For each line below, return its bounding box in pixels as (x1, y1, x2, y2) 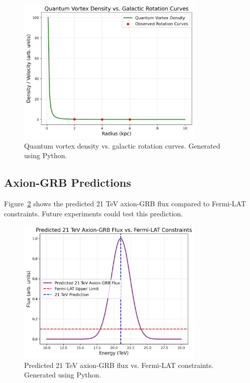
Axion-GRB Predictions (4, 175, 132, 190)
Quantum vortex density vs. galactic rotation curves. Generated (24, 140, 220, 151)
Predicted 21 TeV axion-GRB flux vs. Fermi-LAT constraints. (24, 359, 214, 370)
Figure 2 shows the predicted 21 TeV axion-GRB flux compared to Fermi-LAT (4, 198, 246, 209)
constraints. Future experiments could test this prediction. (4, 208, 183, 218)
